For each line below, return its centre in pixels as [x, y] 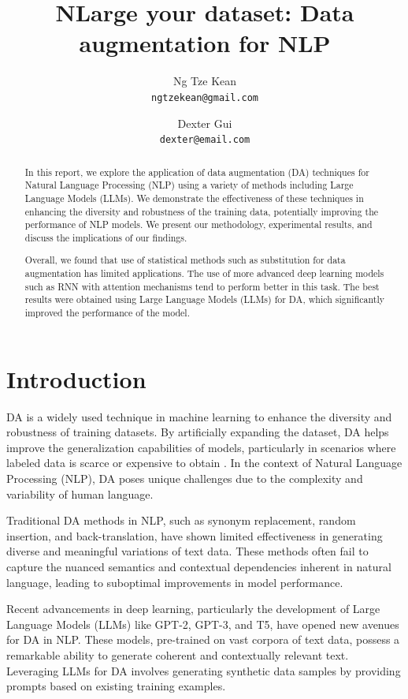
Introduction [76, 378]
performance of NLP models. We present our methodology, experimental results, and [198, 224]
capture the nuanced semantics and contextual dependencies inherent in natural [199, 566]
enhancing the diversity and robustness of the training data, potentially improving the [202, 211]
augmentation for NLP [205, 43]
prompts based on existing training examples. [116, 686]
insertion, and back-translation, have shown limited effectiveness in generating [195, 535]
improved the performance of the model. [107, 313]
